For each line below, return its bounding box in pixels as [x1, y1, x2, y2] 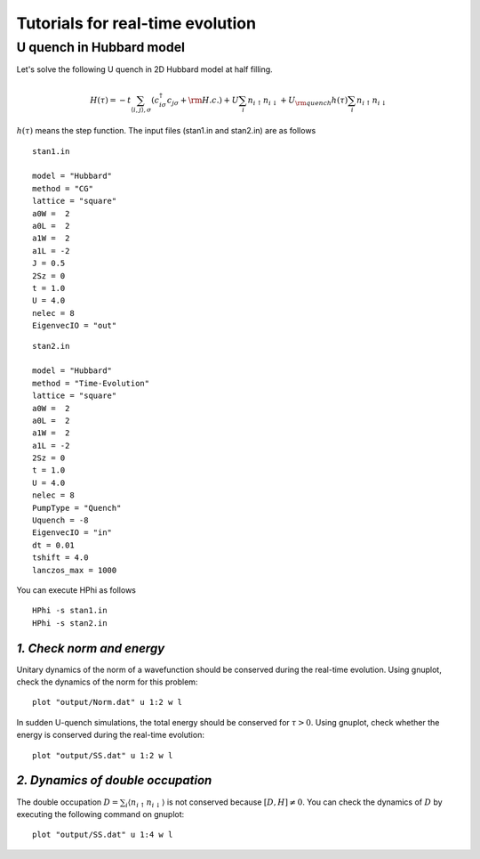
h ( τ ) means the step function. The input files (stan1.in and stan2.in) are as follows [16, 126, 316, 136]
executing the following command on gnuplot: [16, 808, 185, 819]
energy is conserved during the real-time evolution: [16, 730, 204, 741]
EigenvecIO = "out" [32, 320, 117, 331]
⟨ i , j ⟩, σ [130, 106, 152, 115]
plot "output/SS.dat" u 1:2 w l [32, 750, 173, 760]
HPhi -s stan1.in [32, 605, 108, 616]
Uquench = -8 [32, 515, 89, 525]
